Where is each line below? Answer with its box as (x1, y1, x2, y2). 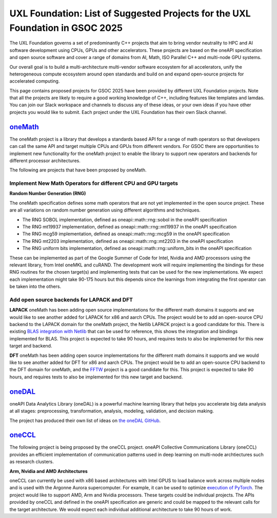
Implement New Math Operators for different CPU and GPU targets (9, 180, 178, 187)
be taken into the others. (9, 283, 62, 290)
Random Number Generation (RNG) (9, 190, 86, 197)
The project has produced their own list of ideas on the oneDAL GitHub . (9, 417, 161, 424)
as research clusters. (9, 458, 54, 465)
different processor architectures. (9, 157, 81, 164)
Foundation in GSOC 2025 (9, 22, 123, 33)
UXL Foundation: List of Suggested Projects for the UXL (9, 8, 251, 19)
